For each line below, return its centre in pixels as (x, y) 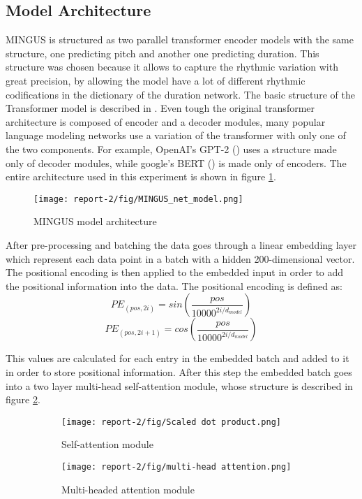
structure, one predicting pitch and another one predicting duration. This (163, 53)
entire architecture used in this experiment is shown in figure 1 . (141, 176)
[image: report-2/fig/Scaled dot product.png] (171, 422)
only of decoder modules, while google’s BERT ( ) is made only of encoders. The (176, 162)
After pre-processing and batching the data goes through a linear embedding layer (181, 244)
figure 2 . (23, 399)
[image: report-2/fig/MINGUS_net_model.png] (138, 199)
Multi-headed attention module (128, 489)
